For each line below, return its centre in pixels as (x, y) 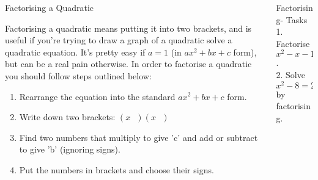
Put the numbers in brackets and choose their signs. (116, 169)
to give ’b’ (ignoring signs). (70, 149)
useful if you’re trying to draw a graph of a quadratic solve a (119, 40)
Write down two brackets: (67, 117)
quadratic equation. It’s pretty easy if (75, 52)
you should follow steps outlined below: (78, 75)
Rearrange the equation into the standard (97, 96)
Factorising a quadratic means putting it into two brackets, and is (128, 28)
